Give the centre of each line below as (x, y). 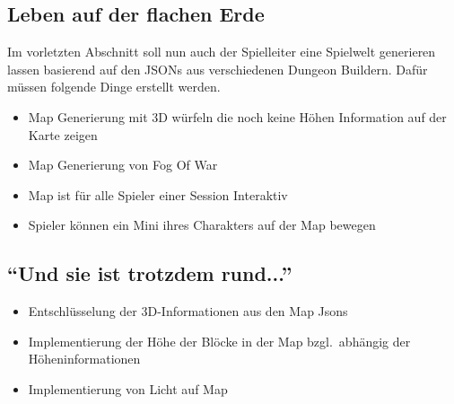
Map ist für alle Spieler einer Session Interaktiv (158, 194)
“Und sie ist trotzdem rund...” (150, 273)
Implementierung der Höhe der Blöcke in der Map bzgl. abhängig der (219, 341)
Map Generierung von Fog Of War (123, 165)
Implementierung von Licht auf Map (128, 388)
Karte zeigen (63, 134)
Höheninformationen (84, 359)
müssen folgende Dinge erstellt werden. (114, 87)
